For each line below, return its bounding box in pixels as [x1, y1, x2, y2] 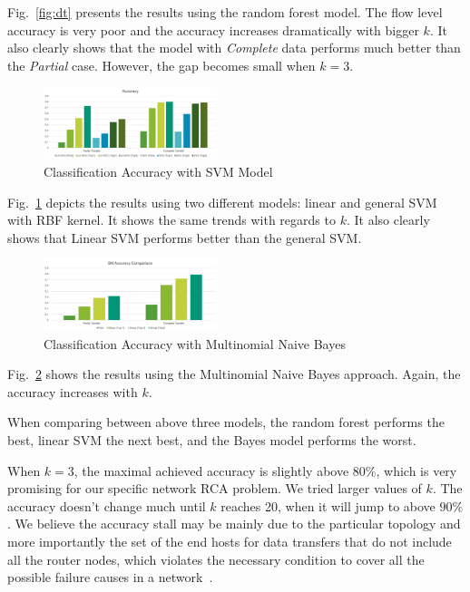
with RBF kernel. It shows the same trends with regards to [7, 210, 336, 229]
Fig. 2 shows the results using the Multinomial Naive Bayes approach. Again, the [7, 364, 461, 383]
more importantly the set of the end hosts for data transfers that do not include [7, 531, 452, 550]
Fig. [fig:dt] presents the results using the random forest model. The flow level [7, 3, 443, 21]
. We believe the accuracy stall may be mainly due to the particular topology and [7, 514, 461, 533]
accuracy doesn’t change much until [7, 496, 206, 515]
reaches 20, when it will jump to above [220, 496, 436, 515]
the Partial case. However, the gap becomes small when [7, 55, 316, 74]
